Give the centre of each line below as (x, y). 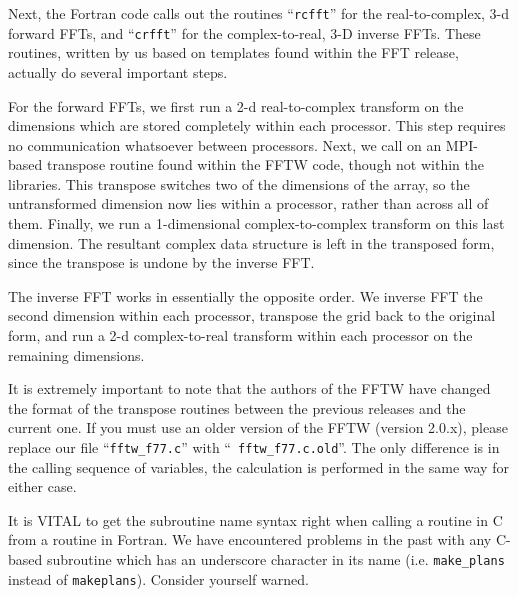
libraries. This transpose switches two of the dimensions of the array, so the (239, 183)
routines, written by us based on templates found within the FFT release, (233, 52)
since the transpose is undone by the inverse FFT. (161, 262)
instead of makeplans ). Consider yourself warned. (158, 578)
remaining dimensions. (76, 354)
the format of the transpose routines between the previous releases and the (237, 407)
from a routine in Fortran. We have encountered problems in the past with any (250, 539)
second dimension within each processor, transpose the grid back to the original (252, 315)
